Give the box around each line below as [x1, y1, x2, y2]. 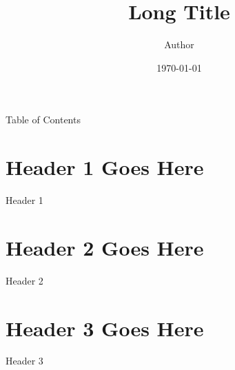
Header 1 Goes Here [6, 153, 204, 181]
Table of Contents [6, 112, 81, 127]
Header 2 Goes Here [6, 233, 204, 261]
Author [164, 37, 194, 52]
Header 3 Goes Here [6, 314, 204, 342]
